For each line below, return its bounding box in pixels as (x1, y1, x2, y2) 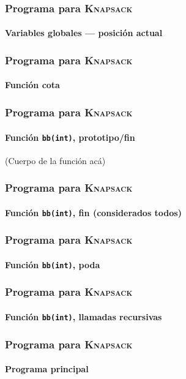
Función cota (5, 78, 60, 91)
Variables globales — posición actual (5, 26, 163, 39)
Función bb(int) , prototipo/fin (5, 130, 135, 143)
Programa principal (5, 362, 89, 375)
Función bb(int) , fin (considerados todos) (5, 206, 182, 219)
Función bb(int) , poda (5, 258, 100, 271)
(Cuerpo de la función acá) (5, 154, 106, 167)
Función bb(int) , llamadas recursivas (5, 310, 162, 323)
